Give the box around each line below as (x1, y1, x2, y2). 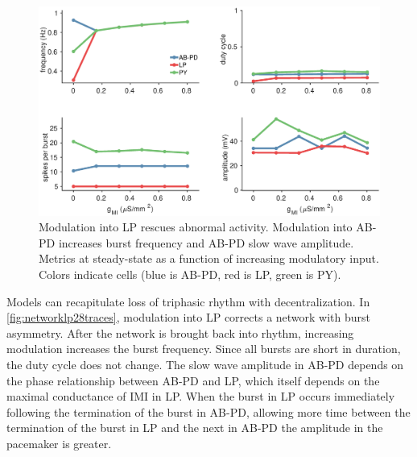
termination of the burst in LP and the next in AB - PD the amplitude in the (6, 419, 383, 436)
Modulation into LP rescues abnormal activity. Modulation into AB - (39, 218, 377, 235)
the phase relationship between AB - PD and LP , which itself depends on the (6, 372, 380, 388)
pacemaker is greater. (6, 434, 112, 451)
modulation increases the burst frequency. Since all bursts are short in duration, (6, 340, 401, 357)
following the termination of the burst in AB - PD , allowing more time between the (6, 403, 411, 420)
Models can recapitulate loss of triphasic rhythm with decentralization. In (6, 293, 370, 310)
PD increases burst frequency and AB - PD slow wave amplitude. (39, 234, 354, 251)
